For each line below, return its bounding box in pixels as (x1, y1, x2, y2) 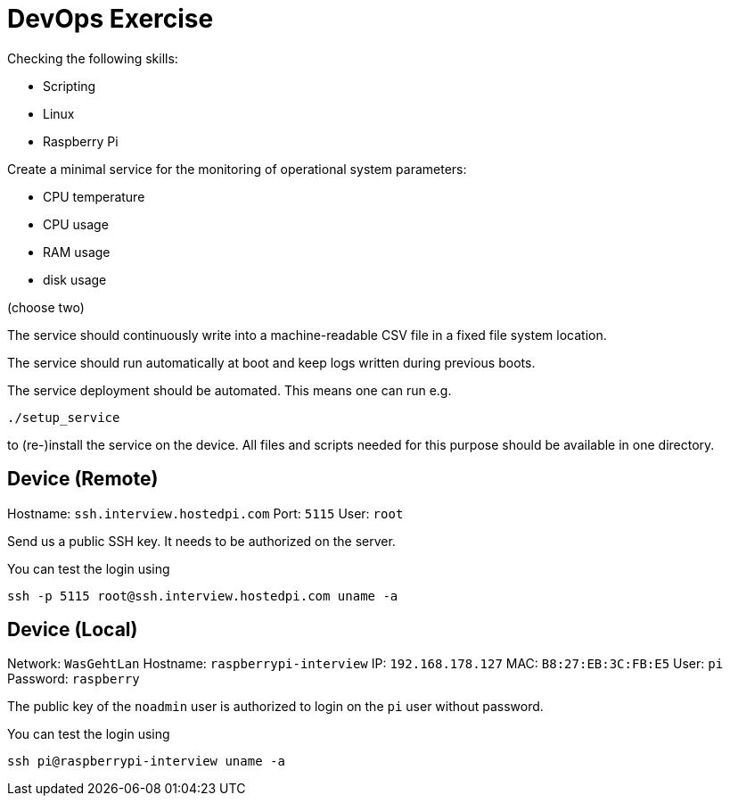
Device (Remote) (7, 468, 159, 491)
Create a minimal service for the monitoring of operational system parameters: (7, 161, 467, 177)
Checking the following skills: (7, 50, 178, 66)
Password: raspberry (7, 671, 140, 687)
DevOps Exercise (7, 4, 214, 34)
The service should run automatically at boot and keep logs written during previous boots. (7, 354, 536, 370)
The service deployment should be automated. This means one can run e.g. (7, 382, 452, 398)
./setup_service (7, 410, 120, 425)
